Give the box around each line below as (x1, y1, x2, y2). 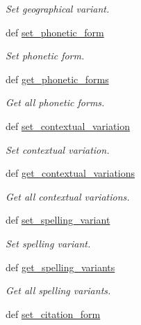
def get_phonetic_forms (6, 71, 109, 86)
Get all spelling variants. (6, 283, 111, 298)
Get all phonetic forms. (6, 95, 105, 110)
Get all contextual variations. (6, 189, 130, 203)
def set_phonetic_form (6, 24, 104, 39)
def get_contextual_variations (6, 166, 135, 180)
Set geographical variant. (6, 1, 110, 15)
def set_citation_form (6, 306, 101, 321)
